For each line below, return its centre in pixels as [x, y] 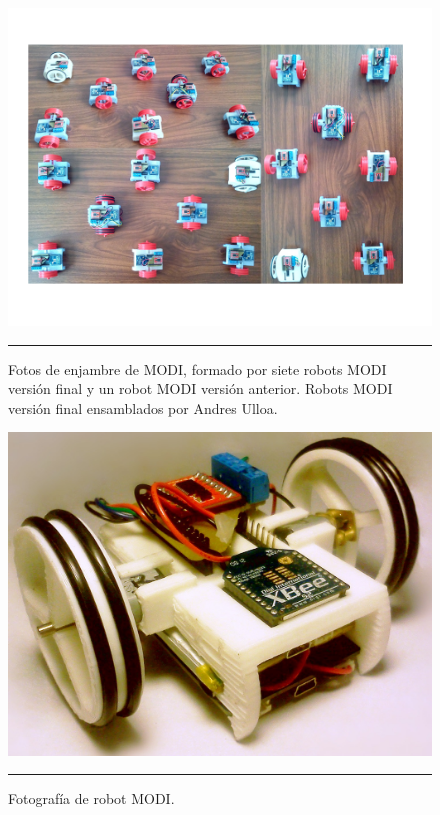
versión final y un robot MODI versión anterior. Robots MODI [200, 388]
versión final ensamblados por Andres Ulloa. [143, 407]
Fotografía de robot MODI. [91, 798]
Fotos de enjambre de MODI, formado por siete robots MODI [197, 368]
